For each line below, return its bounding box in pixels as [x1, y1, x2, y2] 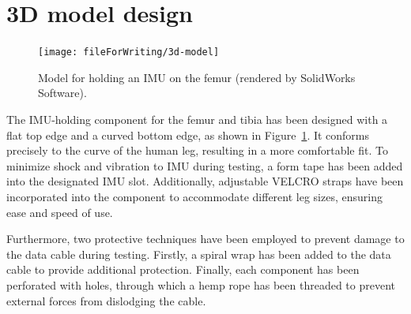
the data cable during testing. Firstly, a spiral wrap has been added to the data [6, 245, 391, 262]
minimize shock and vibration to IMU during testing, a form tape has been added [6, 157, 403, 174]
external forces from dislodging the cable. [6, 292, 206, 308]
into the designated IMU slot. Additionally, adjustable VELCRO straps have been [6, 173, 404, 189]
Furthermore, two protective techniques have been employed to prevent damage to [6, 230, 405, 247]
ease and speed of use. [6, 204, 113, 220]
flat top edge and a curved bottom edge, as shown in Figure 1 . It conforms [6, 126, 370, 143]
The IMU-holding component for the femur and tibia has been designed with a [6, 110, 388, 127]
